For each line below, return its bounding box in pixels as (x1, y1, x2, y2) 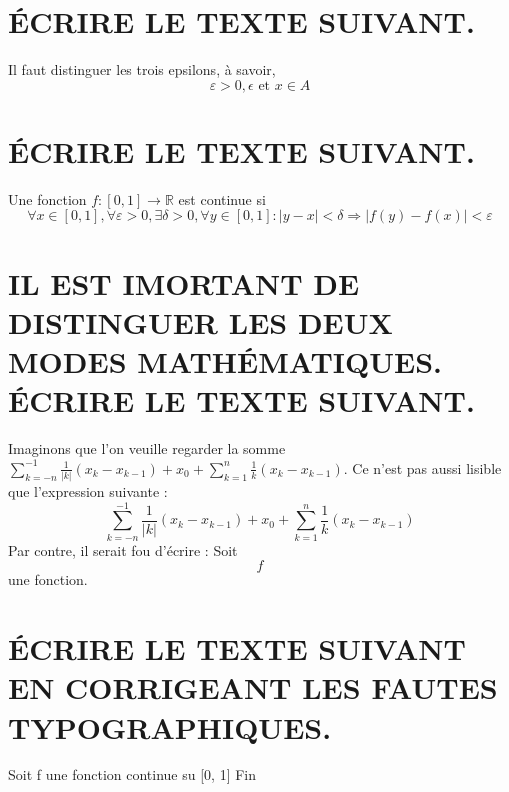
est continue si (178, 188, 266, 209)
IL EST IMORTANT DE (8, 262, 360, 303)
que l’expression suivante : (8, 481, 168, 502)
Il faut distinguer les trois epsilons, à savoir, (8, 59, 276, 80)
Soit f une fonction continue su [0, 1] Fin (8, 764, 257, 785)
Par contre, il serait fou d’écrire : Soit (8, 539, 238, 560)
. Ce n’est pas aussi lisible (343, 457, 502, 478)
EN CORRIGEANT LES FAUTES (8, 667, 498, 708)
